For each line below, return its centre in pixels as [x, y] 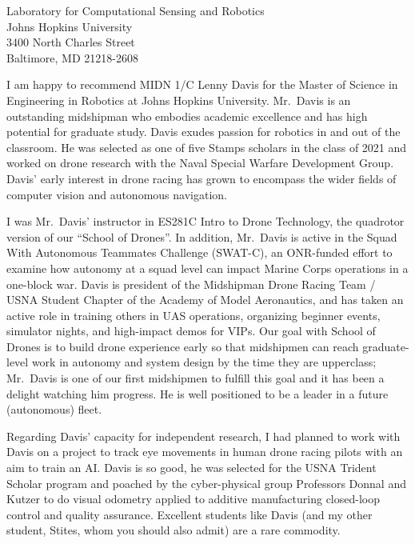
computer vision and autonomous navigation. [117, 194]
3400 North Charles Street [71, 42]
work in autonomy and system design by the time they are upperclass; [204, 362]
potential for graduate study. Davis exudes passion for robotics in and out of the [204, 132]
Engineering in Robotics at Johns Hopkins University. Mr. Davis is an [179, 100]
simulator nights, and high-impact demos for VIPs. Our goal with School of [191, 331]
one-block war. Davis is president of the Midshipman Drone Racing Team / [191, 284]
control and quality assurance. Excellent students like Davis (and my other [190, 514]
